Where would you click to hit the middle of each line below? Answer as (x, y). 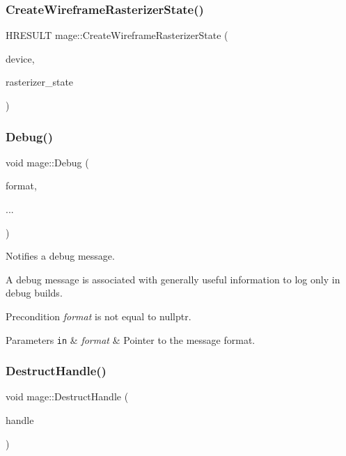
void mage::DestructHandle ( (67, 396)
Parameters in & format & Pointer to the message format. (131, 339)
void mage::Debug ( (47, 162)
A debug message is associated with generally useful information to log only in (173, 279)
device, (20, 58)
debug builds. (34, 293)
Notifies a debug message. (60, 256)
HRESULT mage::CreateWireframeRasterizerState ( (117, 35)
